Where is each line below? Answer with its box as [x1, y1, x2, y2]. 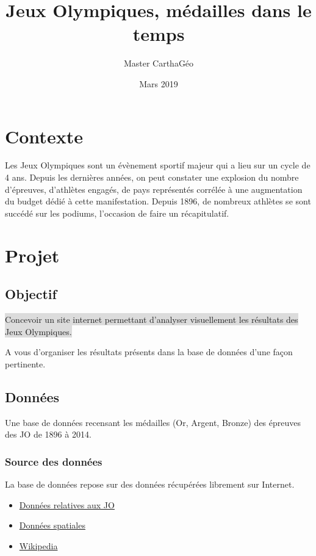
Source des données [5, 453, 102, 469]
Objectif [5, 284, 57, 303]
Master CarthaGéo [123, 57, 194, 70]
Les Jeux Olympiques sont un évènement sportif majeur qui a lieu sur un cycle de [5, 159, 311, 171]
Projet [5, 242, 60, 267]
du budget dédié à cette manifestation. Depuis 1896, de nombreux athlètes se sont [5, 195, 311, 208]
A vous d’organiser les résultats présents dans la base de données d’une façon [5, 345, 293, 358]
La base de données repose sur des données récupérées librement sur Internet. [5, 477, 295, 490]
